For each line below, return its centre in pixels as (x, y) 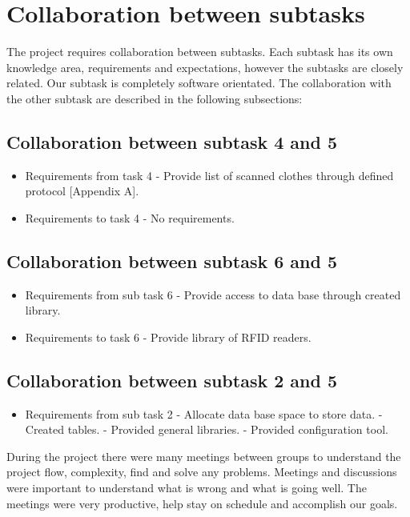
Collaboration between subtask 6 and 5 (172, 261)
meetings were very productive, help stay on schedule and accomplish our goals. (202, 503)
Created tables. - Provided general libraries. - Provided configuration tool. (207, 429)
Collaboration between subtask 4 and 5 (172, 141)
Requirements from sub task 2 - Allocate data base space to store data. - (204, 413)
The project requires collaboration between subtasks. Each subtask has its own (200, 52)
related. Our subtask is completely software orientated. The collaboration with (199, 83)
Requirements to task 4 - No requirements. (130, 217)
